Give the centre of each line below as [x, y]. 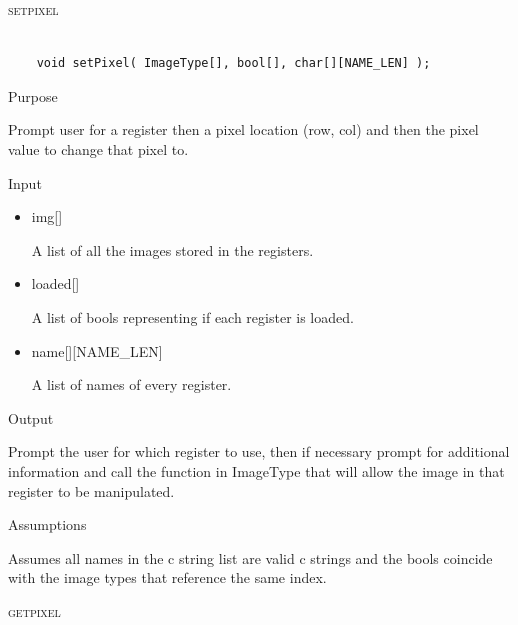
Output [31, 417]
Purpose [33, 95]
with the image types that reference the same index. [167, 577]
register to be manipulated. [91, 490]
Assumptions [47, 524]
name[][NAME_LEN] [97, 350]
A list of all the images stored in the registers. [172, 249]
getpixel [34, 610]
